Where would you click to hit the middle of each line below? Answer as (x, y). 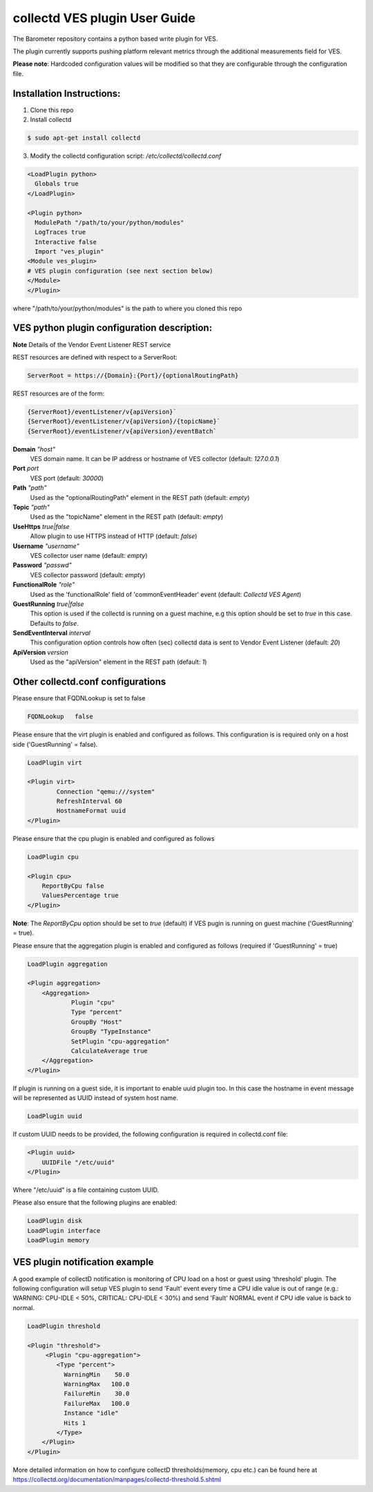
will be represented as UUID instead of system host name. (96, 1098)
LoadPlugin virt (55, 763)
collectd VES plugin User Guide (104, 18)
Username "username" (46, 545)
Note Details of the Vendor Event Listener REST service (92, 344)
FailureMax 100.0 (96, 1403)
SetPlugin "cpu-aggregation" (120, 1041)
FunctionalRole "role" (44, 585)
